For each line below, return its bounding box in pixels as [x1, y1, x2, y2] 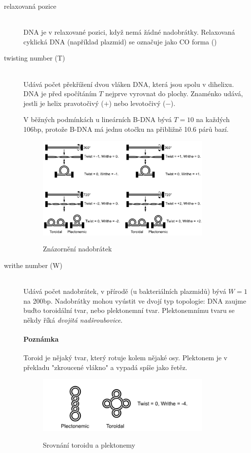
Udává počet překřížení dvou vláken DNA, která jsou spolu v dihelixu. [23, 79, 234, 89]
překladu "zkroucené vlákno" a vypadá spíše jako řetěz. [23, 362, 188, 372]
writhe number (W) [4, 260, 62, 270]
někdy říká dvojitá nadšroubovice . [23, 314, 123, 325]
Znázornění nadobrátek [43, 244, 112, 254]
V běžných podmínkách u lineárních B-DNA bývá [23, 114, 172, 124]
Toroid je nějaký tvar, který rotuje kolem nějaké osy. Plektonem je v [23, 352, 228, 363]
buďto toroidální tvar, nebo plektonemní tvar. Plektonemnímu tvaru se [23, 305, 235, 315]
